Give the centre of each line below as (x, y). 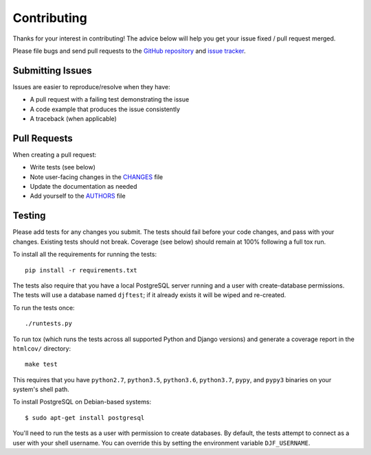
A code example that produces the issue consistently (105, 109)
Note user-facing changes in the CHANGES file (97, 177)
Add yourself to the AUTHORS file (78, 196)
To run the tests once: (44, 307)
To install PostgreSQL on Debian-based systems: (82, 402)
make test (41, 364)
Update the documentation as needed (83, 187)
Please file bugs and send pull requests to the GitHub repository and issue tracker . (130, 51)
